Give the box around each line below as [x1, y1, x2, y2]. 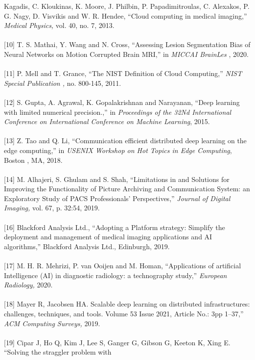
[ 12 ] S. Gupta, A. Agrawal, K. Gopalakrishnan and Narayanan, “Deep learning [4, 97, 240, 107]
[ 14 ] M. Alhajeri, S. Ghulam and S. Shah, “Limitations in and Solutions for [4, 174, 230, 184]
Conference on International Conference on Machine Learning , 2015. [4, 116, 210, 127]
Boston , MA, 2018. [4, 154, 63, 165]
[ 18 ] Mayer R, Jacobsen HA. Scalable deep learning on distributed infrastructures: [4, 299, 250, 309]
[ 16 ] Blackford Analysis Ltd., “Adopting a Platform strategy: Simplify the [4, 222, 225, 232]
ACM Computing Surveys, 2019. [4, 318, 100, 328]
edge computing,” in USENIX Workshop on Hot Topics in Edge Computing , [4, 145, 232, 155]
